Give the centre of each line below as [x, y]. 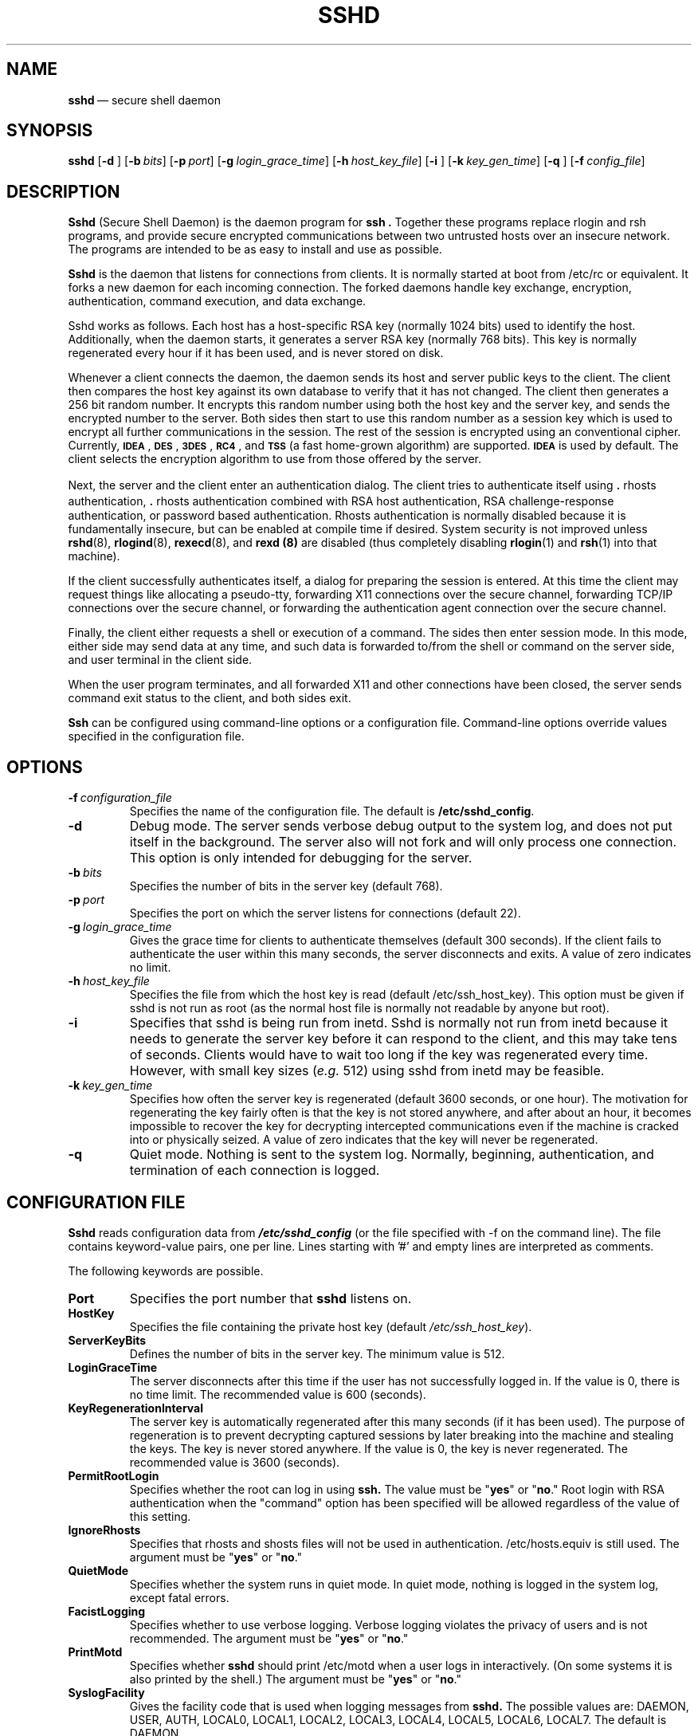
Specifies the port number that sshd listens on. [271, 1298]
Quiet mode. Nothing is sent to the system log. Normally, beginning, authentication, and [392, 1155]
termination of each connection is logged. [255, 1170]
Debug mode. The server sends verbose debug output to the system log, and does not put [401, 826]
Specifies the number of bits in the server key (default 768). [286, 886]
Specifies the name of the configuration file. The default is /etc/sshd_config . [332, 811]
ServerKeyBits [107, 1340]
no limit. [150, 968]
